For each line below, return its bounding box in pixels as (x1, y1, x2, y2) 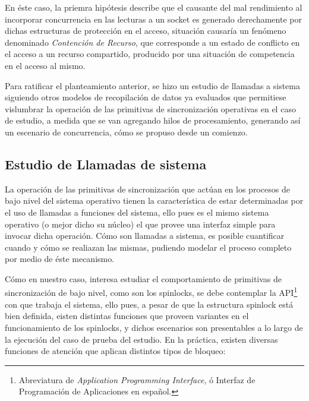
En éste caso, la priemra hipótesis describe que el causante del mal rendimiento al (5, 1, 302, 13)
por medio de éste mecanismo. (5, 252, 115, 265)
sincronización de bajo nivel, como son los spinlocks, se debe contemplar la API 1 (5, 285, 298, 299)
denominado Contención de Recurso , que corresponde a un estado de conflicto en (5, 36, 300, 48)
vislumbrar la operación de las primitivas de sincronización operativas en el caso (5, 102, 296, 115)
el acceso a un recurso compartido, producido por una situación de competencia (5, 48, 295, 60)
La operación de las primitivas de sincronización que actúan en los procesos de (5, 182, 290, 195)
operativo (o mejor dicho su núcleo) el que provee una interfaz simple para (5, 217, 276, 230)
